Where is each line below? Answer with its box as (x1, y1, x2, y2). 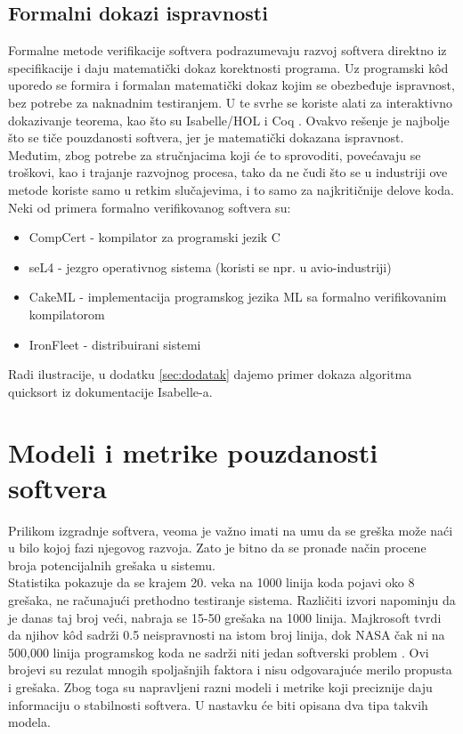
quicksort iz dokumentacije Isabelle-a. (8, 382, 213, 400)
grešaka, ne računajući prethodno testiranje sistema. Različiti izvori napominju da (8, 590, 456, 609)
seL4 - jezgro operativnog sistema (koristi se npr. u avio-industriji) (28, 257, 392, 276)
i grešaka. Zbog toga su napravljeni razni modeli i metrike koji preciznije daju (8, 677, 433, 696)
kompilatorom (28, 304, 105, 323)
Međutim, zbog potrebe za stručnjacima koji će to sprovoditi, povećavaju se (8, 145, 421, 164)
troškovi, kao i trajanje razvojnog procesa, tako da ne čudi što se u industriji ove (8, 163, 448, 181)
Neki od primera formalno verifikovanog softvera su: (8, 198, 291, 216)
